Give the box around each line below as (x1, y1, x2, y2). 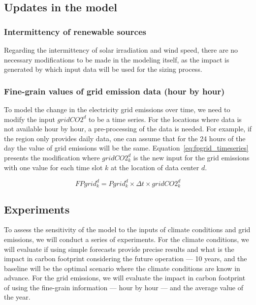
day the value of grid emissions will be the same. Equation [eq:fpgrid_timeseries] (4, 143, 249, 153)
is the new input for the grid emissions (133, 152, 250, 162)
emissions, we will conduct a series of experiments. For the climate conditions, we (4, 234, 249, 244)
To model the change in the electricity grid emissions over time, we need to (4, 104, 230, 114)
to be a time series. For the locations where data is (88, 114, 242, 124)
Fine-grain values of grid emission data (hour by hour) (4, 85, 225, 97)
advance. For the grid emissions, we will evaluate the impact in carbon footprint (4, 273, 246, 283)
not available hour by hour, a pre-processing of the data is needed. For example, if (4, 123, 252, 134)
